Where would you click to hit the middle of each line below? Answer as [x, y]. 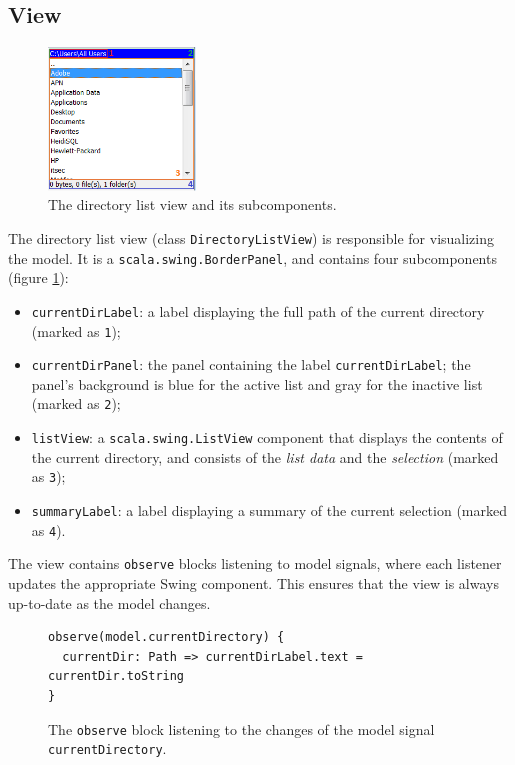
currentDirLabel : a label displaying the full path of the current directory [258, 310]
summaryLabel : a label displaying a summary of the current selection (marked [269, 509]
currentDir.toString [116, 676]
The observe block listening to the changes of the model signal [241, 728]
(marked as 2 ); [76, 403]
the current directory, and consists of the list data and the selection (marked [265, 456]
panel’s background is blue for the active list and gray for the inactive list [257, 383]
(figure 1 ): [38, 277]
